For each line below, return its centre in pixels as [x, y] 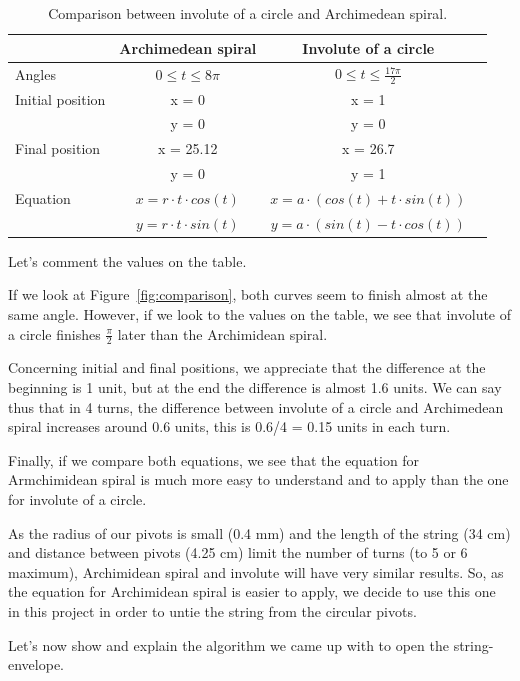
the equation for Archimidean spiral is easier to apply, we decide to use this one [252, 591]
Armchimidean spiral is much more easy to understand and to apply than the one [258, 479]
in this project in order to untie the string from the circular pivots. [212, 610]
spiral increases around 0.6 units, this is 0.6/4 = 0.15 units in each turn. [229, 426]
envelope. [36, 664]
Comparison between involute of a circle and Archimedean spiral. [248, 13]
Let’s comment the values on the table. [127, 260]
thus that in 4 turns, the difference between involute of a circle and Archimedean [256, 406]
